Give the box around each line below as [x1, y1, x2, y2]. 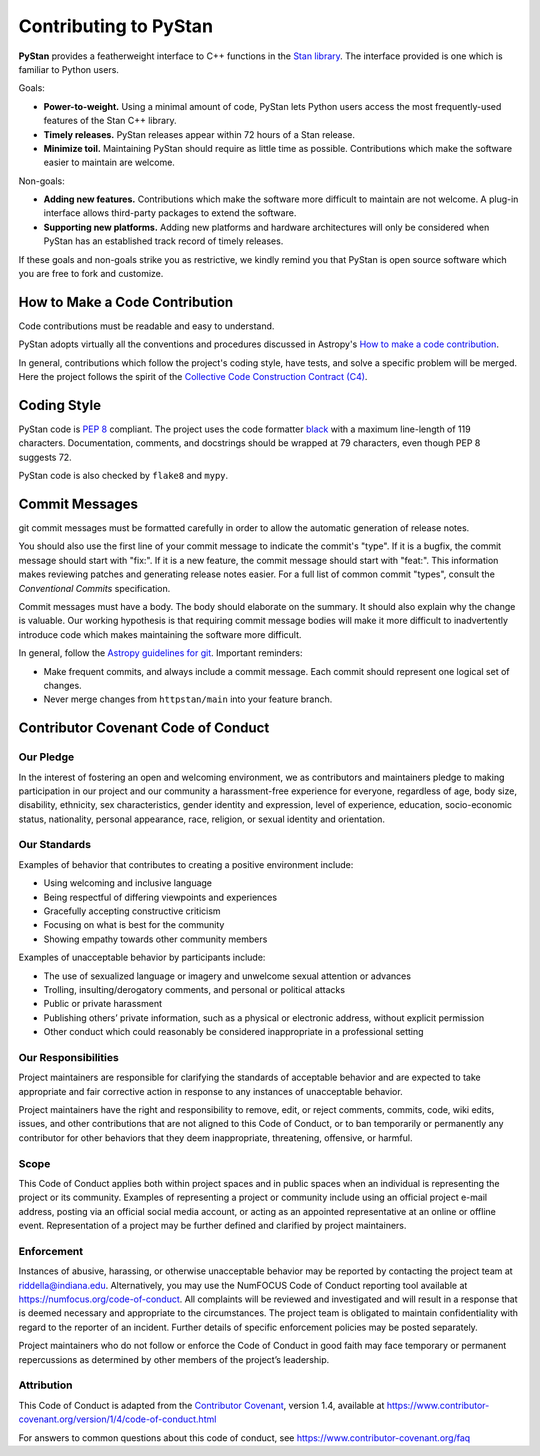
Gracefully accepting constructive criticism [43, 905, 221, 917]
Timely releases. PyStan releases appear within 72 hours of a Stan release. [43, 128, 355, 140]
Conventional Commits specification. [18, 582, 171, 594]
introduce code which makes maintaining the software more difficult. [18, 628, 302, 640]
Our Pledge [18, 750, 75, 764]
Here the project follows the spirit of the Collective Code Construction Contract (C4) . [18, 371, 368, 383]
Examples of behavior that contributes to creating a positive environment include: [18, 858, 354, 870]
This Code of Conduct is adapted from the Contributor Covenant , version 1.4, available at [18, 1399, 385, 1411]
